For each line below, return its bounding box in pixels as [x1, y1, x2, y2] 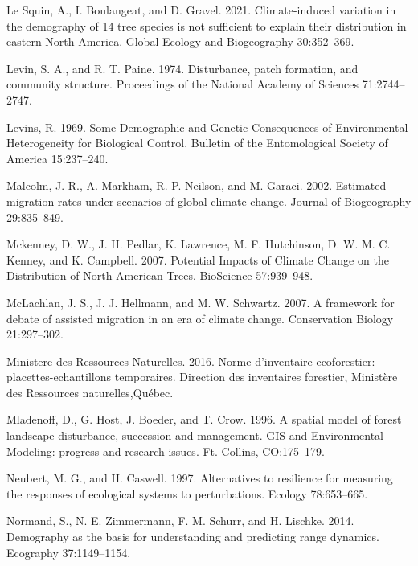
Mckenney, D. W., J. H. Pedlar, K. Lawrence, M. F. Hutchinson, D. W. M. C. [6, 236, 391, 252]
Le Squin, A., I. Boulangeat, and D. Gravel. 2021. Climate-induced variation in [6, 2, 396, 18]
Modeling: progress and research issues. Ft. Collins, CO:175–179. [6, 442, 326, 459]
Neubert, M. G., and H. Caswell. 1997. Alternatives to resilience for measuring [6, 470, 393, 486]
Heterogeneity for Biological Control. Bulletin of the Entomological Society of [6, 134, 388, 151]
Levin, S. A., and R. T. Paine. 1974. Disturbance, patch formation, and [6, 59, 359, 76]
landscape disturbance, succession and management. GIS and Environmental [6, 427, 383, 444]
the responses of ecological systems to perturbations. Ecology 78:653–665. [6, 485, 368, 502]
